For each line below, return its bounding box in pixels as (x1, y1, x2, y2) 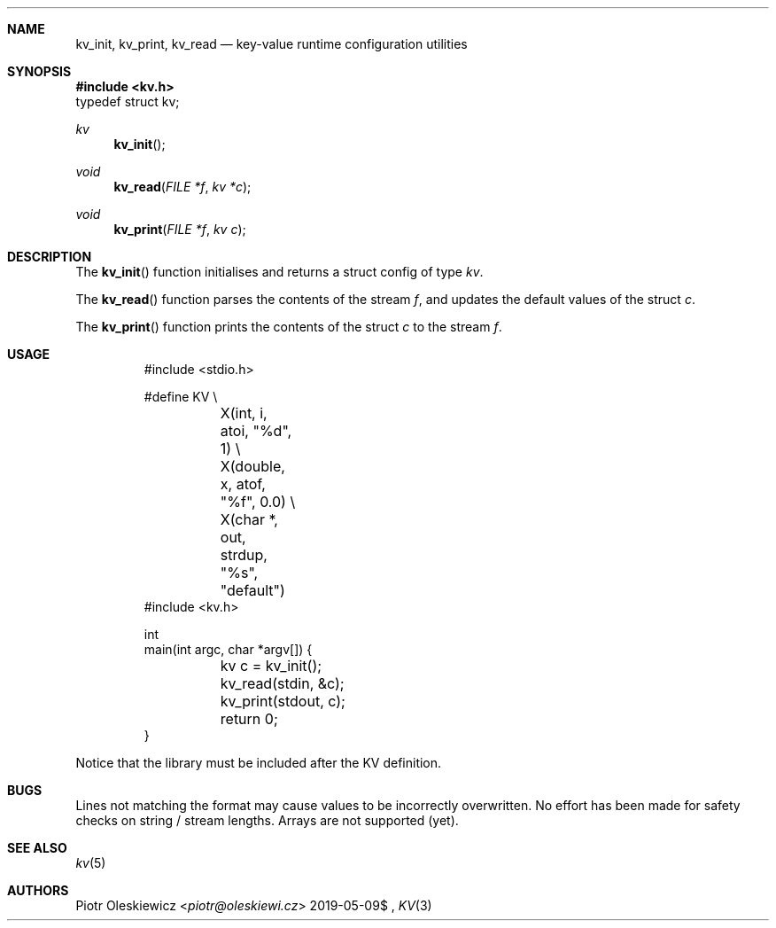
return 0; (220, 710, 278, 728)
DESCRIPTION (7, 249, 92, 264)
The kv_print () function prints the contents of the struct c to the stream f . (75, 319, 502, 334)
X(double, (220, 457, 285, 475)
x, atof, (220, 475, 266, 493)
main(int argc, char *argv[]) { (144, 642, 313, 657)
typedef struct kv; (75, 94, 180, 109)
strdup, (220, 546, 268, 564)
